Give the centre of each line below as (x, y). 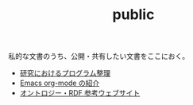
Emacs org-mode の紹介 (60, 83)
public (133, 15)
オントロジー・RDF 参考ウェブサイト (80, 93)
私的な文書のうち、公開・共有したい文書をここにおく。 (98, 56)
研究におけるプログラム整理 (65, 73)
